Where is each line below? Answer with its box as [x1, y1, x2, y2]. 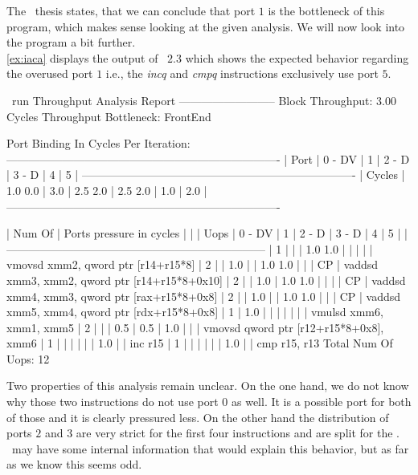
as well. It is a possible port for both [231, 393, 412, 410]
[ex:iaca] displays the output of [6, 49, 158, 66]
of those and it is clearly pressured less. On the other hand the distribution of [6, 408, 389, 425]
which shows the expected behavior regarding [185, 49, 409, 66]
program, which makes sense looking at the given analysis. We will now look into [6, 18, 405, 35]
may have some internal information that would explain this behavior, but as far [11, 440, 409, 457]
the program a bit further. [6, 34, 136, 51]
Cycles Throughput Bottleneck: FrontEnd [6, 108, 211, 124]
